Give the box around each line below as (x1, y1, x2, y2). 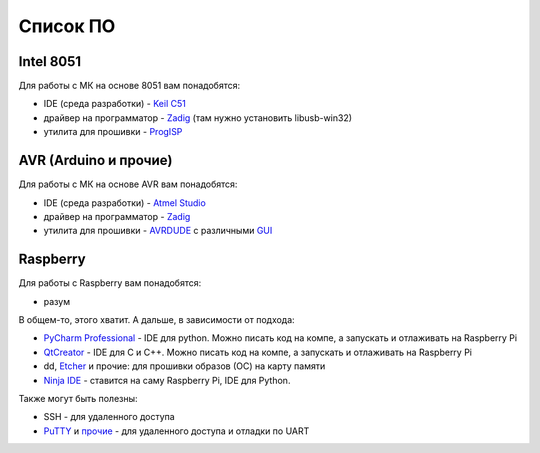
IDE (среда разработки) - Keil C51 (43, 98, 187, 110)
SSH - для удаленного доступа (43, 411, 175, 423)
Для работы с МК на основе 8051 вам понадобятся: (18, 80, 240, 92)
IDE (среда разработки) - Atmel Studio (43, 196, 207, 209)
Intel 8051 (18, 53, 82, 70)
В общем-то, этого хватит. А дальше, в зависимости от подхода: (18, 314, 295, 325)
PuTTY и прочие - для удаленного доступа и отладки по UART (43, 425, 310, 437)
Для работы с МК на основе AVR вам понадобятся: (18, 178, 238, 190)
